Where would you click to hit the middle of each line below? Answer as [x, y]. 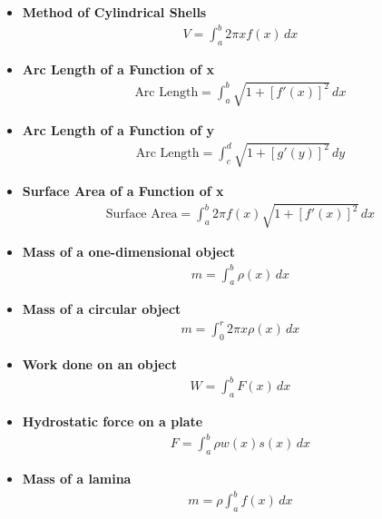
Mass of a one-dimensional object [129, 252]
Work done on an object [99, 364]
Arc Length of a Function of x [118, 69]
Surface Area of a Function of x [123, 191]
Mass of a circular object [102, 309]
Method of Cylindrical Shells [114, 12]
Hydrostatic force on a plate [113, 421]
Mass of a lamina [77, 479]
